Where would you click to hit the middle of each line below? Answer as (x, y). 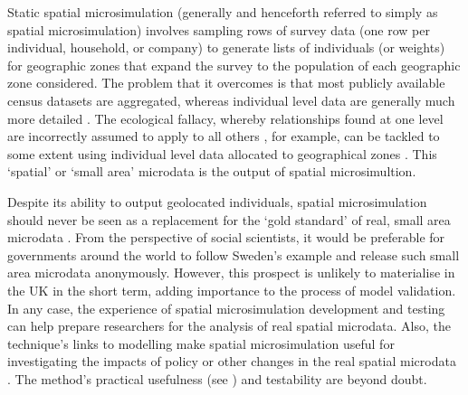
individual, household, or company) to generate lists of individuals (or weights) (226, 47)
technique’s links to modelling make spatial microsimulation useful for (201, 343)
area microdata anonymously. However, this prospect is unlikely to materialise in (231, 273)
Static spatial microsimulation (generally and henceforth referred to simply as (223, 12)
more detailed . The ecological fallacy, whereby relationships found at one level (225, 118)
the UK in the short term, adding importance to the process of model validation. (232, 290)
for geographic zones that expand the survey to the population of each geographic (234, 65)
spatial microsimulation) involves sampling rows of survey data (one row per (219, 29)
